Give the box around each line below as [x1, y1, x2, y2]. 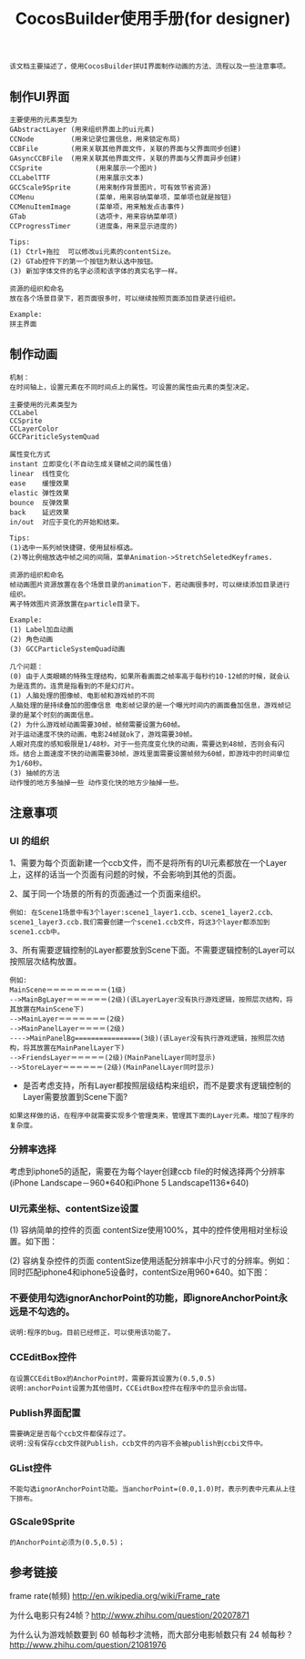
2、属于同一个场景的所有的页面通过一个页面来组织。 [9, 888, 207, 899]
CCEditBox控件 [9, 1351, 77, 1364]
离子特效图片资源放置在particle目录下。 [9, 599, 144, 608]
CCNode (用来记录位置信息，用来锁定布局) [9, 135, 181, 144]
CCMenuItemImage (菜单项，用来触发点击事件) [9, 202, 185, 211]
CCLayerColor [9, 424, 59, 433]
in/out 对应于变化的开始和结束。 [9, 517, 124, 526]
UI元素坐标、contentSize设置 [9, 1202, 139, 1215]
